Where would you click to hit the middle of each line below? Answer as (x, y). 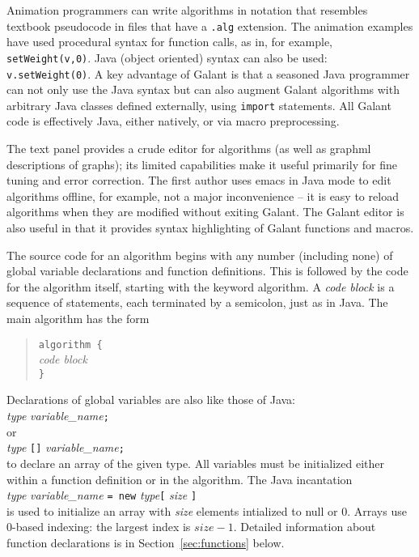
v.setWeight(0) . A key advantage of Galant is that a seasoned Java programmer (208, 73)
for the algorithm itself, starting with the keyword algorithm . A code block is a (201, 286)
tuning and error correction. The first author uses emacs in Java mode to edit (199, 180)
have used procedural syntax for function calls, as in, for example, (169, 42)
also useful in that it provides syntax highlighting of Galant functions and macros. (210, 227)
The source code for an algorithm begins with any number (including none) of (200, 255)
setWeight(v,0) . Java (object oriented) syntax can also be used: (167, 57)
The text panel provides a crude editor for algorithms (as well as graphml (189, 148)
